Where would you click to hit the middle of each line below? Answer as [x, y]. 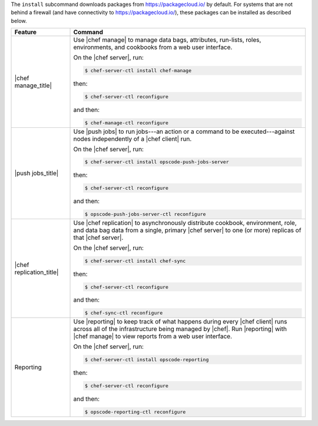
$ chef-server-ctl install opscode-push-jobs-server [157, 162]
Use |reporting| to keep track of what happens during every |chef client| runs [180, 322]
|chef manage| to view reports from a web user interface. [153, 336]
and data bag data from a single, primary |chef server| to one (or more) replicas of [187, 230]
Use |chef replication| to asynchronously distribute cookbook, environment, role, [185, 223]
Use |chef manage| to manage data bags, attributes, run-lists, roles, [167, 40]
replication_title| [37, 272]
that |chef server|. [98, 237]
